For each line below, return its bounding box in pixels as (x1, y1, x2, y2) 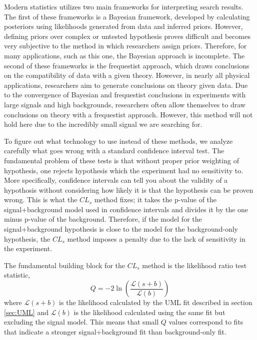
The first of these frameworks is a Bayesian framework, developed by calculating (4, 11, 250, 21)
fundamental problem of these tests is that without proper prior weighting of (4, 155, 239, 165)
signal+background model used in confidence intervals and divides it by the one (4, 204, 248, 214)
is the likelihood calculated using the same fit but (73, 307, 225, 317)
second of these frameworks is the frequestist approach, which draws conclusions (4, 60, 249, 70)
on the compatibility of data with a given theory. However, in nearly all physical (4, 70, 250, 80)
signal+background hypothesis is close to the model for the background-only (4, 224, 238, 234)
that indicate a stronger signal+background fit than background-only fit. (4, 326, 226, 337)
